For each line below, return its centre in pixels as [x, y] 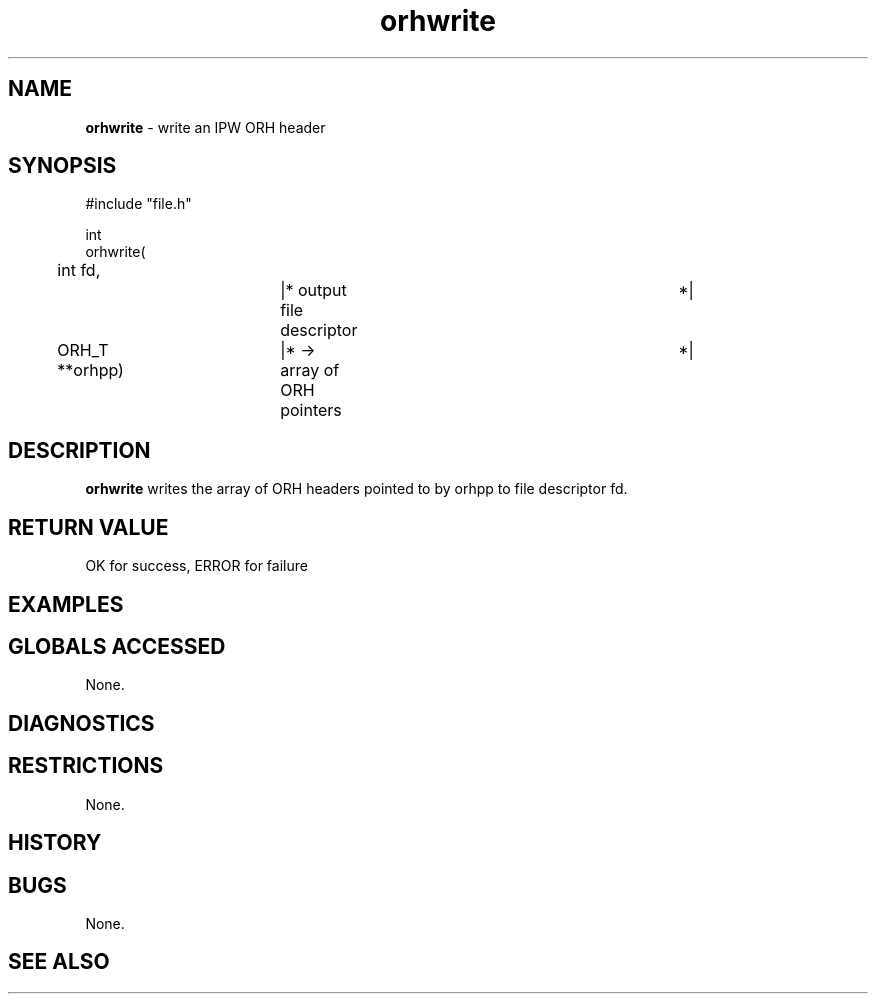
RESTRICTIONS [86, 766]
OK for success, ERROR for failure [196, 566]
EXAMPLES [66, 604]
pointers [311, 410]
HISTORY [55, 843]
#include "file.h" [138, 204]
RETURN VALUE [88, 527]
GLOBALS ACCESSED [117, 646]
